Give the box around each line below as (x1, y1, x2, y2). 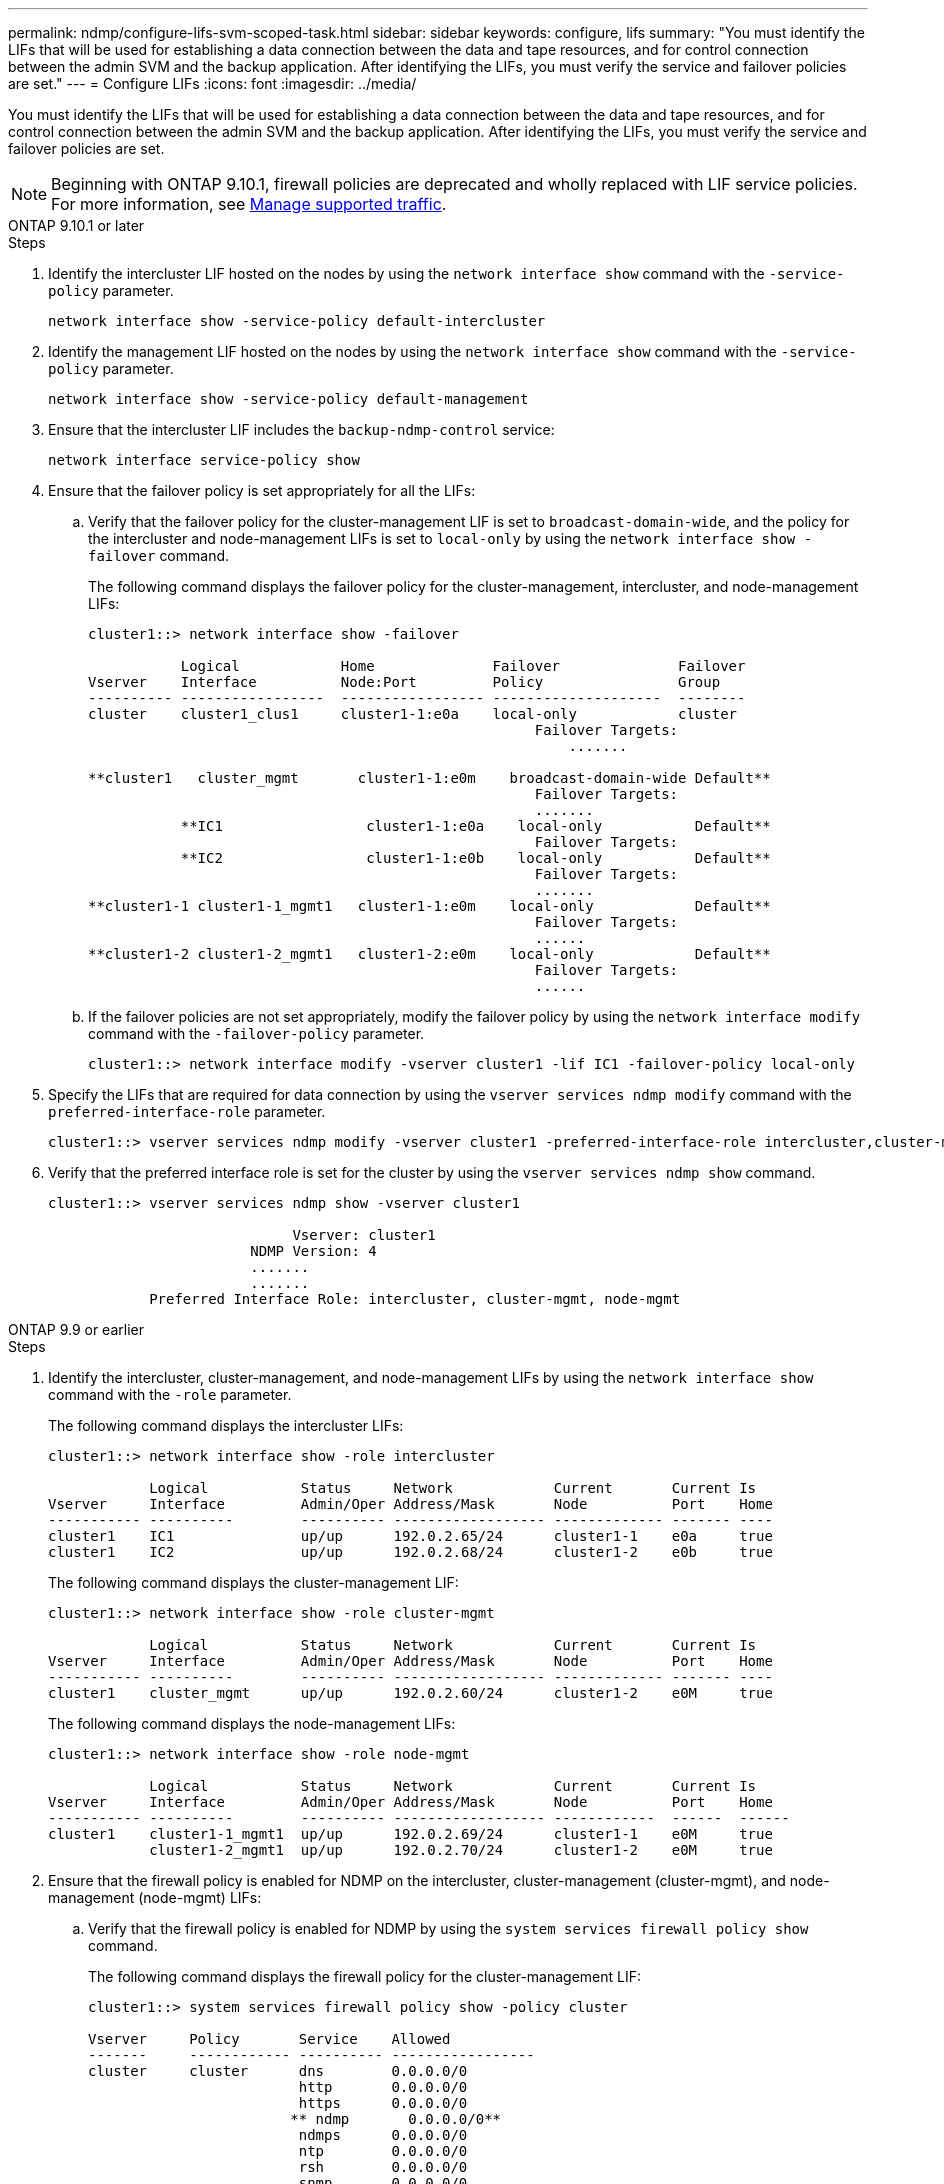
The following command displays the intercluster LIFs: (48, 1417, 404, 1434)
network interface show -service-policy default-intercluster (48, 313, 546, 329)
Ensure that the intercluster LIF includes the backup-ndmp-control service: (48, 421, 555, 438)
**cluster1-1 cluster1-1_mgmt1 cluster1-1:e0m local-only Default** (88, 898, 771, 914)
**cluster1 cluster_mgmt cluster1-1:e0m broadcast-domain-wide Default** (88, 770, 771, 786)
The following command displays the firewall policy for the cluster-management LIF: (88, 1968, 642, 1985)
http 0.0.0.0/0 (298, 2079, 468, 2095)
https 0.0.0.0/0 (298, 2095, 468, 2111)
